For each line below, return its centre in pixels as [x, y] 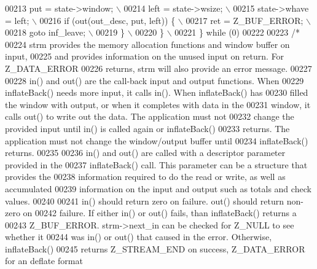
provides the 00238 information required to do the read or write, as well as [145, 177]
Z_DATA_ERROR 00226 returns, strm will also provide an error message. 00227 [158, 68]
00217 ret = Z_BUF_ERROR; [245, 20]
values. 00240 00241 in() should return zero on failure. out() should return [144, 201]
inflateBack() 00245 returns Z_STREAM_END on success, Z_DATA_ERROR [155, 248]
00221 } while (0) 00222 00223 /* [237, 32]
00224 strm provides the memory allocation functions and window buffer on [147, 44]
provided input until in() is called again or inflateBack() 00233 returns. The [147, 128]
